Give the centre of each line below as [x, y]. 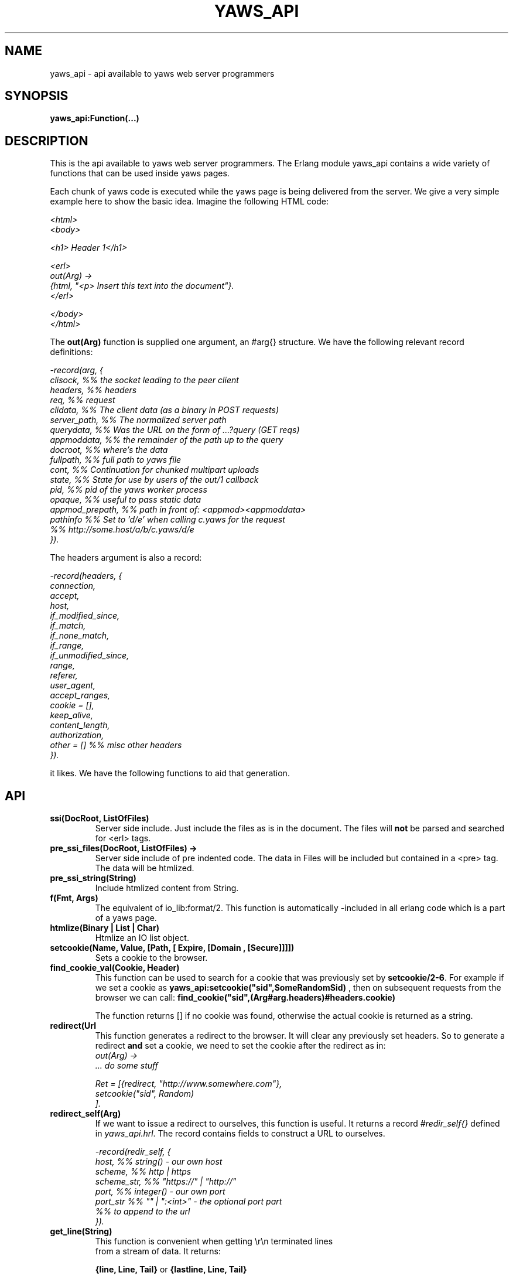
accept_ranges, [80, 695]
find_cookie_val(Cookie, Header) [115, 968]
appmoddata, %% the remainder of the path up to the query [167, 440]
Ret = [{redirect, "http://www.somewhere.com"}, [189, 1084]
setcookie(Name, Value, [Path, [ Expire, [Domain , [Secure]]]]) [172, 948]
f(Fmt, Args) [74, 898]
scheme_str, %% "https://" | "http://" [166, 1182]
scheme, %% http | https [143, 1172]
